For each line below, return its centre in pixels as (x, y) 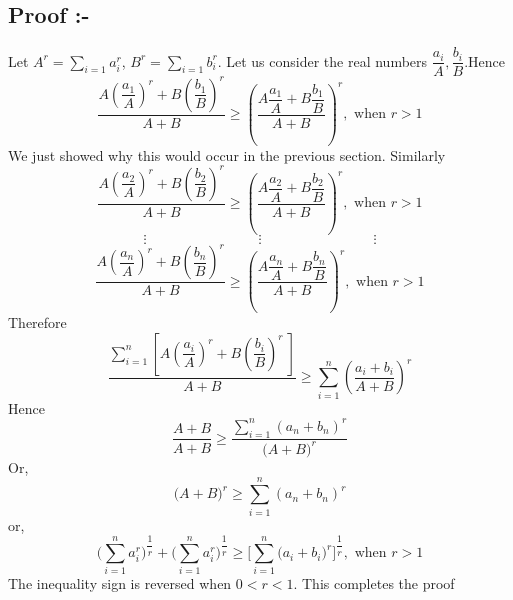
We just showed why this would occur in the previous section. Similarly (227, 154)
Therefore (37, 322)
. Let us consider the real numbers (322, 60)
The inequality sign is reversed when (120, 583)
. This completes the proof (374, 583)
